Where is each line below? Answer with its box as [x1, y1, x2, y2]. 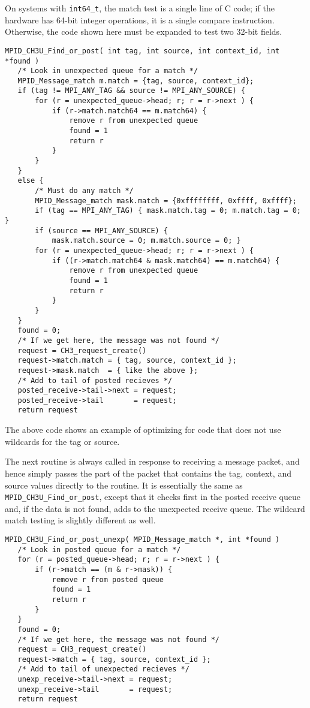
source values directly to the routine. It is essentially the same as [5, 478, 243, 491]
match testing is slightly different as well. [5, 514, 156, 526]
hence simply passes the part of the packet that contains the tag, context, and [5, 466, 291, 479]
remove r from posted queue [52, 575, 164, 584]
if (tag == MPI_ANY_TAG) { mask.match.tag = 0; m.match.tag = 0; [35, 206, 301, 215]
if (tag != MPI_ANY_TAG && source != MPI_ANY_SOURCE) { [17, 86, 245, 95]
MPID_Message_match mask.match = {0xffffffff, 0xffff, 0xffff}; [35, 196, 297, 205]
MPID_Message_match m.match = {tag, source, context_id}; [17, 76, 254, 85]
